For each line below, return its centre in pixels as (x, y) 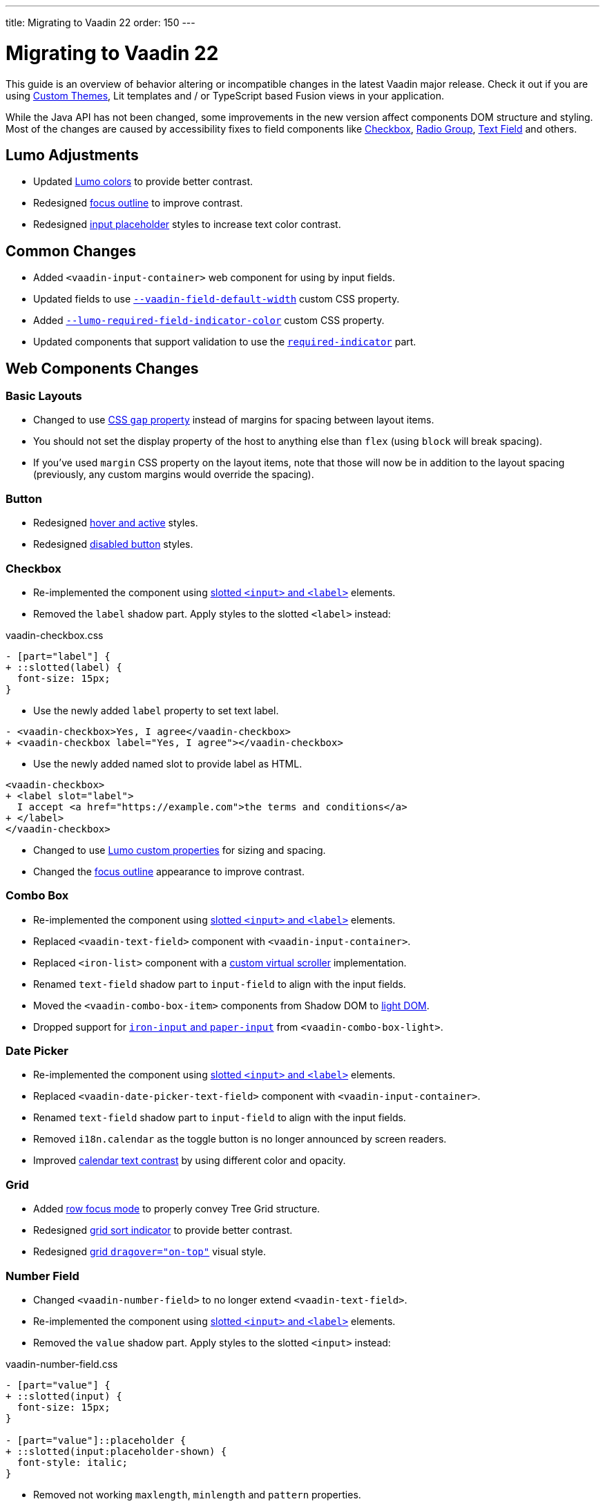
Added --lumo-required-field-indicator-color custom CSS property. (209, 321)
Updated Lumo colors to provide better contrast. (143, 182)
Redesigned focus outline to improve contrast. (138, 203)
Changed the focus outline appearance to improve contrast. (169, 871)
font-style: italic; (73, 1462)
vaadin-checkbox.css (55, 635)
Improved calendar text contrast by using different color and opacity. (190, 1161)
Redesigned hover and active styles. (116, 523)
